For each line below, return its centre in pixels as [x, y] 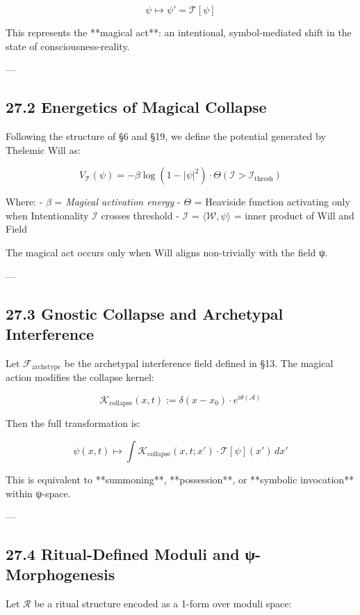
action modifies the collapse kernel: [80, 377]
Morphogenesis [60, 574]
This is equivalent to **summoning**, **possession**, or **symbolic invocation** [180, 479]
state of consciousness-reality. [68, 46]
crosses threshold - [140, 215]
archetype [46, 367]
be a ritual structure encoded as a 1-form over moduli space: [163, 604]
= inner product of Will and [294, 215]
